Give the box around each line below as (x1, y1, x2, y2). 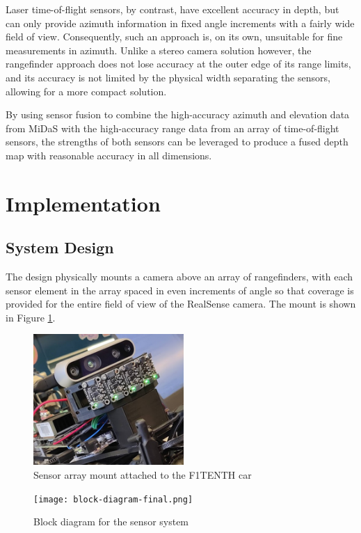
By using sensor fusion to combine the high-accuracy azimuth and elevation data (6, 107, 350, 122)
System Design (6, 237, 114, 258)
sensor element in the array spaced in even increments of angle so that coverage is (6, 283, 354, 297)
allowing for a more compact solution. (6, 83, 167, 98)
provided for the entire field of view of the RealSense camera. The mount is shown (6, 296, 356, 311)
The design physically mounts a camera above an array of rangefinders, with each (6, 269, 353, 284)
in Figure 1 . (6, 310, 56, 324)
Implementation (6, 189, 161, 217)
